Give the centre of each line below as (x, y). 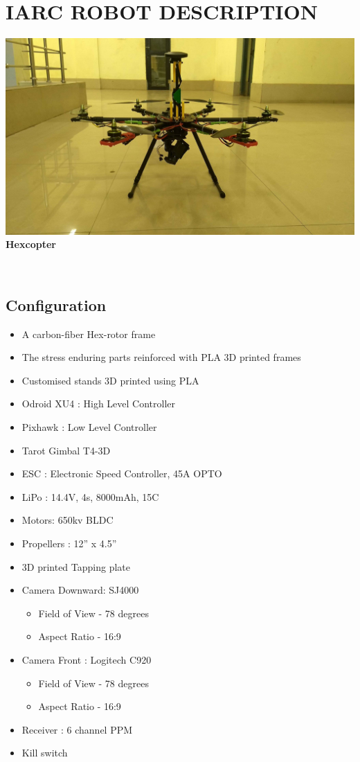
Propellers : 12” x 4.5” (69, 543)
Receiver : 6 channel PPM (77, 729)
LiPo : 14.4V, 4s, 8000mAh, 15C (90, 496)
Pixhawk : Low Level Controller (89, 426)
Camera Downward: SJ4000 (80, 590)
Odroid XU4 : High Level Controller (99, 404)
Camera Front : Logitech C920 (87, 659)
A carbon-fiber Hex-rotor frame (89, 334)
